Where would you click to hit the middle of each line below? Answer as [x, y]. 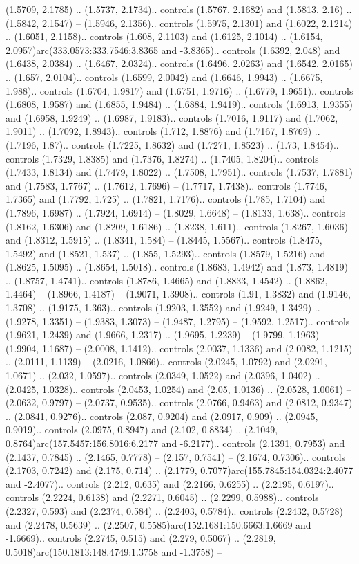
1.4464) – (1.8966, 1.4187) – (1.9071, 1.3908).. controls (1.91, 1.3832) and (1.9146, [178, 294]
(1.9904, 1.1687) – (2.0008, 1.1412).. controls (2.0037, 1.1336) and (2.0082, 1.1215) [179, 348]
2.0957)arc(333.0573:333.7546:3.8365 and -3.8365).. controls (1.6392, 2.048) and [173, 49]
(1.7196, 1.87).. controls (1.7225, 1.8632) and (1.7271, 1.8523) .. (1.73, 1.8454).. [172, 144]
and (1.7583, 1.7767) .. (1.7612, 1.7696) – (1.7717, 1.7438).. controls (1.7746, [166, 185]
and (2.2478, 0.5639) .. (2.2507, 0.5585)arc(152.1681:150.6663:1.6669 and [158, 524]
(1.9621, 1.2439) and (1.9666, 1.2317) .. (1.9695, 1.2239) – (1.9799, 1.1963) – [166, 335]
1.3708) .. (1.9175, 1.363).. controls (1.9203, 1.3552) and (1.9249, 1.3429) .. [163, 308]
